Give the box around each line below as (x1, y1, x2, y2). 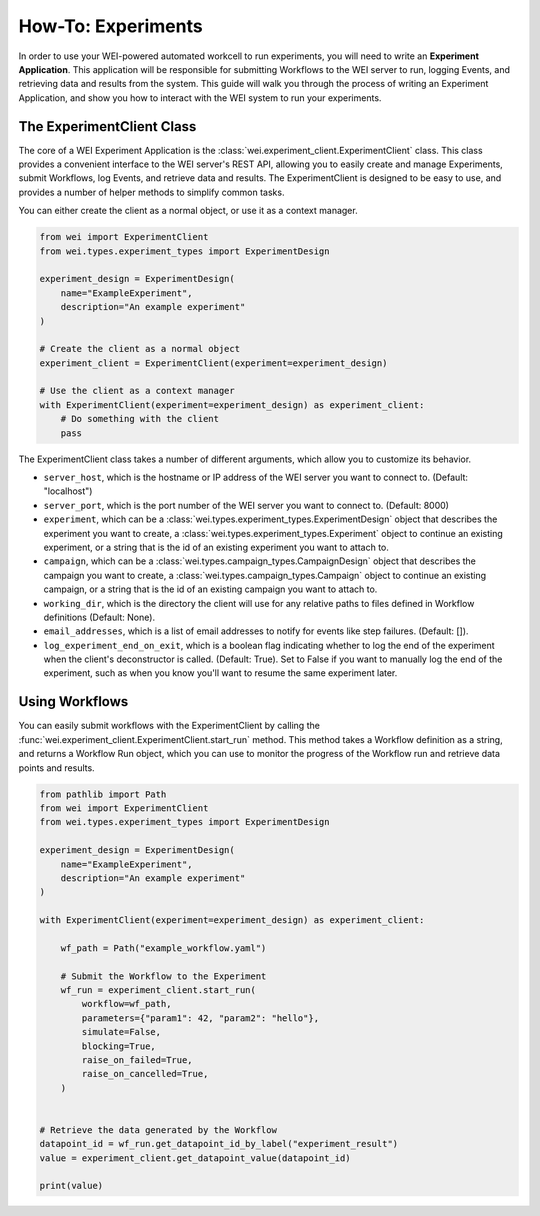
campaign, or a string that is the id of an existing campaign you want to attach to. (43, 583, 378, 595)
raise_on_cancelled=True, (81, 1068, 209, 1080)
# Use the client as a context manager (39, 385, 235, 397)
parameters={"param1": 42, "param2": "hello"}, (81, 1012, 320, 1024)
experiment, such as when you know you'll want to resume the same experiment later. (43, 667, 398, 679)
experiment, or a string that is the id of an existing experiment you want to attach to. (43, 541, 390, 553)
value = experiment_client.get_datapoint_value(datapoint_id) (39, 1152, 351, 1164)
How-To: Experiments (18, 15, 204, 37)
